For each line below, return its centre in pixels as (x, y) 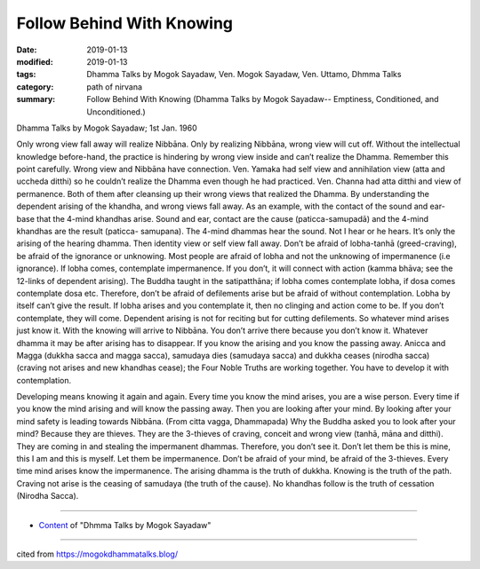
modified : (35, 61)
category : (35, 87)
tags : (26, 75)
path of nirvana (114, 87)
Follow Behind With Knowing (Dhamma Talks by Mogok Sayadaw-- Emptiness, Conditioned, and (263, 99)
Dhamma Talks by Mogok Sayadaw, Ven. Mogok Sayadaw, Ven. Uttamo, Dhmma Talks (244, 75)
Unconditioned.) (116, 112)
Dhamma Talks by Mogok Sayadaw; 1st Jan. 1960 (107, 128)
